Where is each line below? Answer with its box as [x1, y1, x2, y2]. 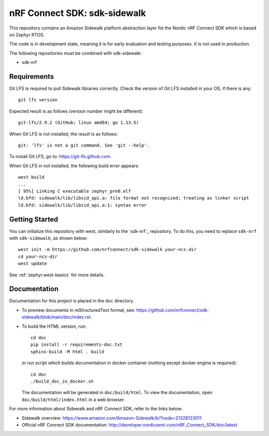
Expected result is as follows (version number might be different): [9, 108, 144, 114]
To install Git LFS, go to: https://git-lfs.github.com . [9, 154, 112, 160]
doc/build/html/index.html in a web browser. [21, 397, 126, 403]
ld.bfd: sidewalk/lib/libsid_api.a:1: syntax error [18, 202, 147, 208]
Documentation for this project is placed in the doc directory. [9, 298, 134, 304]
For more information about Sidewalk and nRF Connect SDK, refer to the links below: [9, 406, 183, 412]
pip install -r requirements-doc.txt [30, 342, 123, 348]
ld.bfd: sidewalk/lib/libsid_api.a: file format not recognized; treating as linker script [18, 195, 249, 201]
